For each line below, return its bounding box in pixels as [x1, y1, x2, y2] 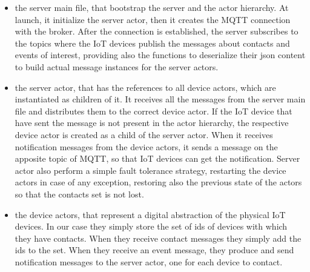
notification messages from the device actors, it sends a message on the [15, 140, 278, 153]
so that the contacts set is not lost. [15, 187, 144, 200]
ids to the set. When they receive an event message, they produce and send [15, 244, 294, 256]
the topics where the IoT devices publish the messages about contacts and [15, 36, 290, 49]
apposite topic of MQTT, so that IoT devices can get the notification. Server [15, 152, 300, 165]
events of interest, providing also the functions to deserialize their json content [15, 48, 306, 61]
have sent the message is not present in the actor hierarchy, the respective [15, 116, 289, 129]
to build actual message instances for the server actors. [15, 60, 219, 73]
